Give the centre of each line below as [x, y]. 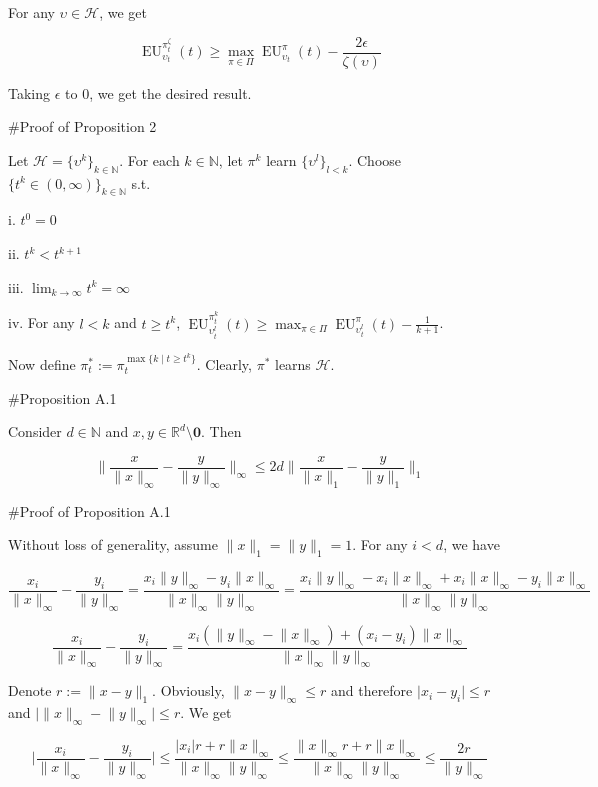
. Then [221, 431]
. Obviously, [188, 690]
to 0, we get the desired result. [158, 92]
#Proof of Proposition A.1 [89, 510]
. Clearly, [224, 363]
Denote [30, 690]
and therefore [371, 690]
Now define [42, 363]
